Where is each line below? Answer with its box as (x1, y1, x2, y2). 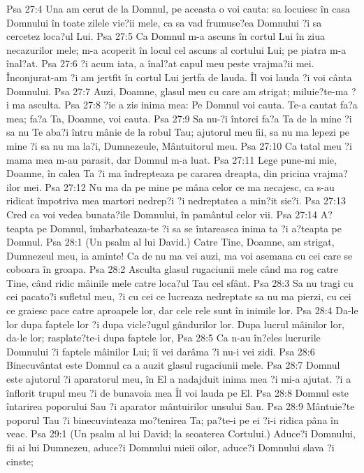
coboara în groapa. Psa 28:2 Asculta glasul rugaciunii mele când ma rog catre (6, 262, 339, 276)
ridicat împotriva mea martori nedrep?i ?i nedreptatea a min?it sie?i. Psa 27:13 (6, 193, 346, 208)
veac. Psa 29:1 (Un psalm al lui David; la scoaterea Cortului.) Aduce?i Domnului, (6, 426, 356, 441)
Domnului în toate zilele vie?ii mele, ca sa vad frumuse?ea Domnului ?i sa (6, 15, 322, 29)
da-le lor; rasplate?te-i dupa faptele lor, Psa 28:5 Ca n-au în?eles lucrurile (6, 330, 321, 345)
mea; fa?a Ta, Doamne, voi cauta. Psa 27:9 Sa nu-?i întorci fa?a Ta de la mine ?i (6, 111, 352, 125)
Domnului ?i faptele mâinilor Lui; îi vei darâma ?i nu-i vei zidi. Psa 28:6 (6, 344, 315, 358)
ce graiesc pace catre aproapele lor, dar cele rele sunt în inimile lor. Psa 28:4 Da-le (6, 303, 358, 318)
